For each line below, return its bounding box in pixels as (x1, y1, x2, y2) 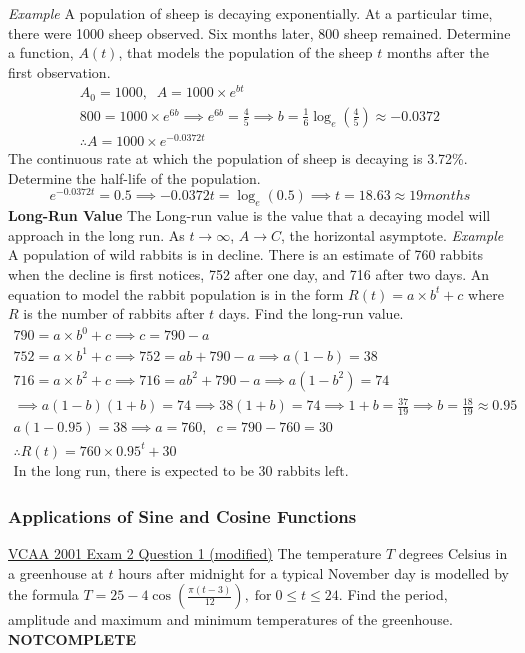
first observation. (8, 61, 111, 82)
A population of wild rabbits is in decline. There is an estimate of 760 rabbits (8, 244, 483, 265)
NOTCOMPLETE (8, 628, 136, 649)
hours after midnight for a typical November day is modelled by (118, 562, 509, 583)
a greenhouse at (8, 562, 104, 583)
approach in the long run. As (8, 224, 185, 245)
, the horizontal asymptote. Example (281, 224, 504, 245)
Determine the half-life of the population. (8, 167, 261, 188)
